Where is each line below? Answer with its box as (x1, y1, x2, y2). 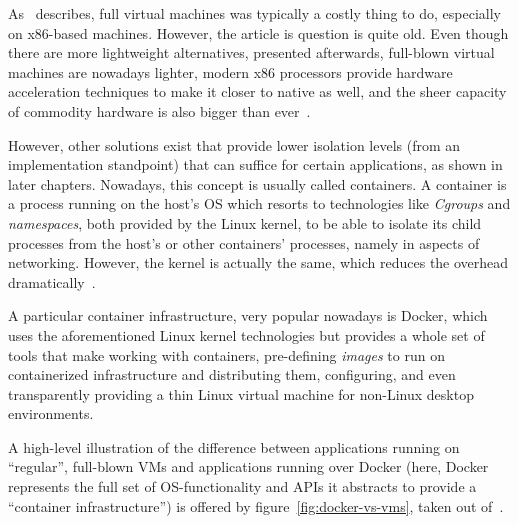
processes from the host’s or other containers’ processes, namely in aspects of (8, 232, 480, 253)
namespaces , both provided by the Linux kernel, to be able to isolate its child (8, 212, 482, 233)
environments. (8, 403, 94, 424)
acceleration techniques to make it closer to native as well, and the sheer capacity (8, 81, 507, 102)
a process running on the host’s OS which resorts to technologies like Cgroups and (8, 193, 511, 214)
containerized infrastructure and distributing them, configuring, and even (8, 364, 456, 385)
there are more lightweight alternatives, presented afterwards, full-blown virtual (8, 42, 495, 63)
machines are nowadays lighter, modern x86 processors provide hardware (8, 61, 453, 82)
